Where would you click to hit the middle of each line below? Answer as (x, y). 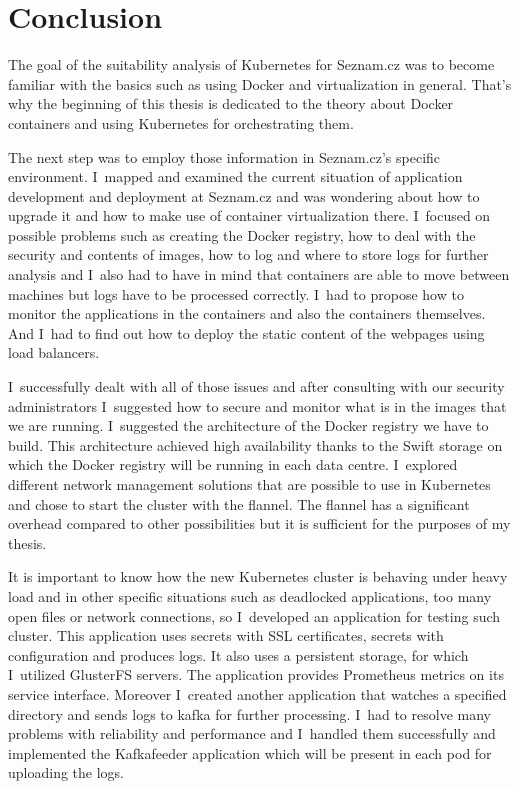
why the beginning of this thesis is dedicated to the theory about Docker (231, 103)
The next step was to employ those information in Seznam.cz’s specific (224, 156)
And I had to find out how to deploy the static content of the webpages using (246, 332)
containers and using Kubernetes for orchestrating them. (181, 122)
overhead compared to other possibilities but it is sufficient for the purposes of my (259, 523)
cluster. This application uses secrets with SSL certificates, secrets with (226, 635)
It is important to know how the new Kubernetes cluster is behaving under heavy (258, 576)
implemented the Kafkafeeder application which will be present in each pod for (250, 752)
